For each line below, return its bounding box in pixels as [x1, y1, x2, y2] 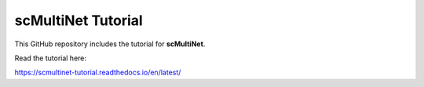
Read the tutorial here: [14, 53, 86, 63]
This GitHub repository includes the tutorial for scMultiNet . [14, 39, 206, 49]
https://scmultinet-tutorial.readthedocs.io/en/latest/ [14, 67, 181, 78]
